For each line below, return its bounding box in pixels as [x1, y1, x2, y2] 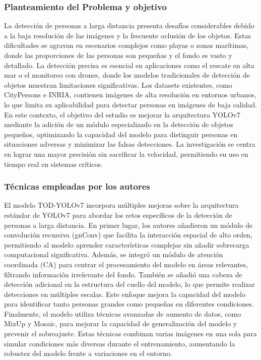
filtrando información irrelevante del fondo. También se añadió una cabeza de [4, 269, 242, 279]
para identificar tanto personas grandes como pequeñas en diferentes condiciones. [4, 298, 254, 309]
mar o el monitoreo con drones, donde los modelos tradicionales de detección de [4, 70, 250, 80]
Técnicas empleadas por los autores [4, 180, 150, 193]
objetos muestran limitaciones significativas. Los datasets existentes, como [4, 79, 232, 90]
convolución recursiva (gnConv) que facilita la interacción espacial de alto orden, [4, 229, 253, 240]
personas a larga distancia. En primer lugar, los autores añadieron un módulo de [4, 219, 253, 230]
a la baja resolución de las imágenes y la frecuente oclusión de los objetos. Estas [4, 30, 251, 40]
